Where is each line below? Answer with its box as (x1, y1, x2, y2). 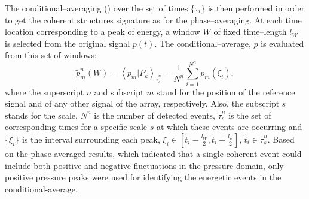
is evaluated (261, 37, 304, 49)
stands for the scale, (5, 108, 78, 121)
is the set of (228, 108, 271, 121)
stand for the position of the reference (157, 85, 295, 98)
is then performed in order (207, 2, 305, 14)
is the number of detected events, (94, 108, 216, 121)
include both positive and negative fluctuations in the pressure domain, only (5, 159, 284, 171)
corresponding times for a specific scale (5, 120, 148, 133)
